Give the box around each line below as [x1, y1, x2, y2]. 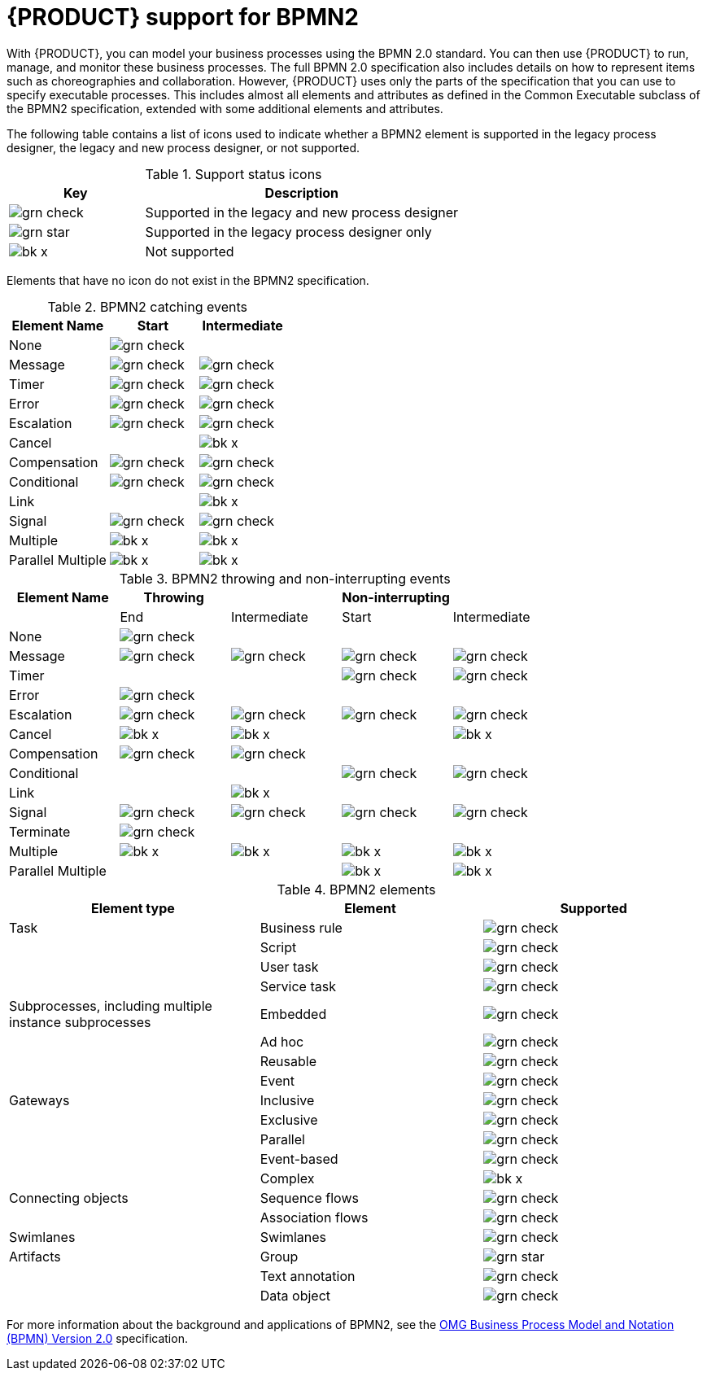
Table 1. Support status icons [145, 165, 322, 182]
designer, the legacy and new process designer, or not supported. [7, 140, 360, 155]
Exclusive [260, 1111, 318, 1128]
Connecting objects [9, 1189, 129, 1206]
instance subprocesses [9, 1013, 151, 1030]
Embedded [260, 1005, 327, 1022]
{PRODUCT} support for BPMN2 [7, 3, 360, 31]
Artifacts [9, 1248, 61, 1265]
